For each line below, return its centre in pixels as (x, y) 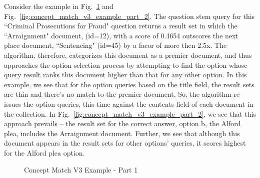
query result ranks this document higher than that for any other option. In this (125, 75)
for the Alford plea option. (44, 152)
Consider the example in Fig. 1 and (59, 6)
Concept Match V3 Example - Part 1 (81, 169)
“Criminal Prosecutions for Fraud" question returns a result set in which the (121, 26)
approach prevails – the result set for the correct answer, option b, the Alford (122, 123)
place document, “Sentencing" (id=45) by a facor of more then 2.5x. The (115, 45)
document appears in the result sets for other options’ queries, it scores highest (125, 143)
